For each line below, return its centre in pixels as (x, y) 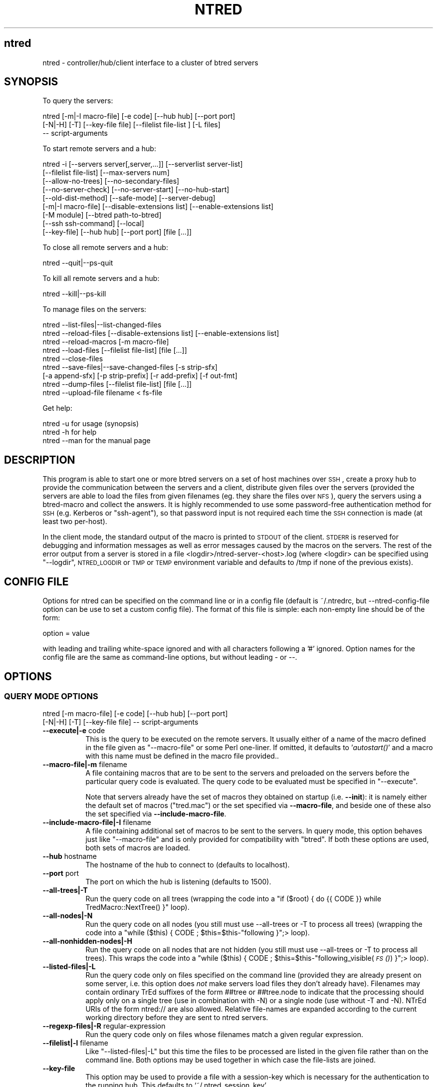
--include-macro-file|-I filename (97, 822)
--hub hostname (70, 856)
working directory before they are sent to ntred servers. (177, 1018)
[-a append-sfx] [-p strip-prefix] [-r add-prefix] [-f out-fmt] (140, 376)
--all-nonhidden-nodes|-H (88, 941)
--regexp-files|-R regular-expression (104, 1026)
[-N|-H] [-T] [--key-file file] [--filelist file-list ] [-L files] (131, 125)
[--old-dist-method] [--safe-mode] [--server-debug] (129, 198)
